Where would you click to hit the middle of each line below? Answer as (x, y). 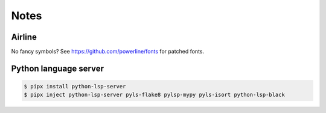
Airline (24, 37)
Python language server (58, 68)
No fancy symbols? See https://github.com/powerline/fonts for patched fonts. (108, 52)
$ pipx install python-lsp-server (75, 87)
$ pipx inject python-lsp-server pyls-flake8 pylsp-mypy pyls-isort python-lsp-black (154, 95)
